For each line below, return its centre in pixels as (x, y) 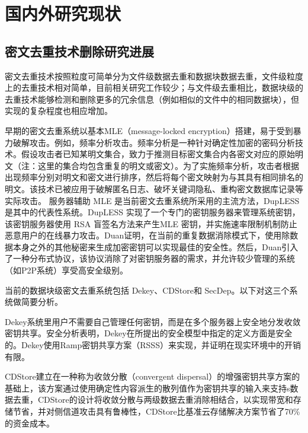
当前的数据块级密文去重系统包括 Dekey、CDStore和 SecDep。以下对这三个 (147, 290)
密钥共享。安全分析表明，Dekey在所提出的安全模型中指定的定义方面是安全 (149, 333)
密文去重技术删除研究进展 (79, 51)
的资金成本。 (30, 423)
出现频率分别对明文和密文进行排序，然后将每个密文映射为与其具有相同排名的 (154, 177)
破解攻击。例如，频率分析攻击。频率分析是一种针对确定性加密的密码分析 (154, 142)
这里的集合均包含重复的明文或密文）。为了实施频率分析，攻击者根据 (168, 165)
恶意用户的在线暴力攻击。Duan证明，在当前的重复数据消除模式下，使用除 (147, 235)
